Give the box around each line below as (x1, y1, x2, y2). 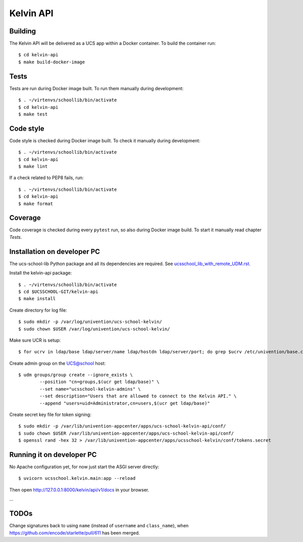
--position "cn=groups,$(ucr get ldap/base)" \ (39, 379, 160, 385)
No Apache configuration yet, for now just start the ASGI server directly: (9, 464, 160, 470)
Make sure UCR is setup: (9, 337, 61, 343)
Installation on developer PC (9, 247, 100, 256)
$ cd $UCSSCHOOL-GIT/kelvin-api (18, 288, 98, 295)
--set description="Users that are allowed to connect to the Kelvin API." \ (39, 393, 237, 399)
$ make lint (18, 163, 48, 169)
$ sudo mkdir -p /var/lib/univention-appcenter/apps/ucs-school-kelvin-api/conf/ (18, 423, 226, 429)
